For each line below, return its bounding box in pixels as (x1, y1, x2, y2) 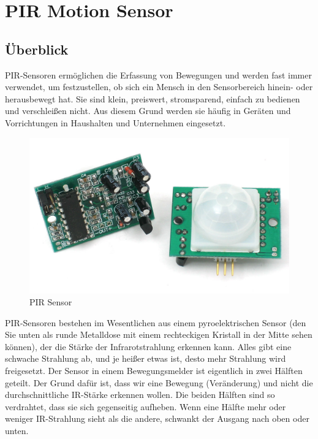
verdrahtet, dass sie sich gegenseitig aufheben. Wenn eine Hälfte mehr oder (5, 400, 286, 413)
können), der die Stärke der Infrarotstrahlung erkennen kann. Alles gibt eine (5, 340, 292, 353)
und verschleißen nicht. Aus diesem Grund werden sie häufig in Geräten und (5, 104, 291, 117)
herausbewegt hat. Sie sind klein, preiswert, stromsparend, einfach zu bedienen (5, 92, 300, 105)
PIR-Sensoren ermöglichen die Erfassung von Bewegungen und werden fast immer (5, 68, 312, 81)
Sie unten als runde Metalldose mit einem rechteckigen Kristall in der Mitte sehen (5, 328, 312, 341)
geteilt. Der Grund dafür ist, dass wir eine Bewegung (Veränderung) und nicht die (5, 376, 313, 389)
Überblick (5, 39, 69, 58)
